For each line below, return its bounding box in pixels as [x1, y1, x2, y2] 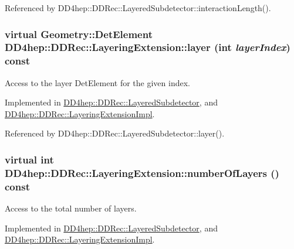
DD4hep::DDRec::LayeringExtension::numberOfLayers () [5, 165, 279, 180]
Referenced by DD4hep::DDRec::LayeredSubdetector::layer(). [5, 127, 225, 139]
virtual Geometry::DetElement [5, 26, 153, 41]
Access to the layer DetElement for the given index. [5, 76, 190, 88]
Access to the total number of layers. [5, 202, 137, 214]
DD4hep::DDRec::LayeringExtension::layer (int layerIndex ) [5, 40, 290, 54]
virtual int [5, 152, 54, 166]
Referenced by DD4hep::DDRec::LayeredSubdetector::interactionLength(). [5, 2, 271, 13]
